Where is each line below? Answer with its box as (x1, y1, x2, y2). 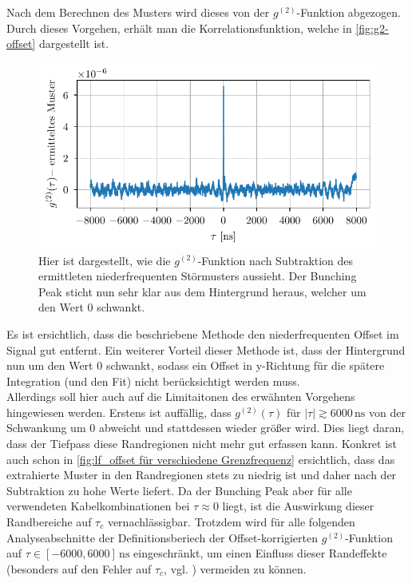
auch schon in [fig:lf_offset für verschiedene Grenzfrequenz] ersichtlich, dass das (6, 450, 395, 467)
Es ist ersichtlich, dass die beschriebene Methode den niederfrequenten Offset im (6, 325, 399, 342)
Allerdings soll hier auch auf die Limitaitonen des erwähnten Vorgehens (6, 388, 355, 405)
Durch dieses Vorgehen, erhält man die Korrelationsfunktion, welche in (6, 19, 352, 36)
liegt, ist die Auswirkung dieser (222, 498, 374, 514)
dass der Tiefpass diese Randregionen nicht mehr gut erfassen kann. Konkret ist (6, 435, 398, 452)
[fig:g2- (355, 19, 389, 36)
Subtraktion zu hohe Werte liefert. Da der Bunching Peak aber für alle (6, 482, 352, 498)
